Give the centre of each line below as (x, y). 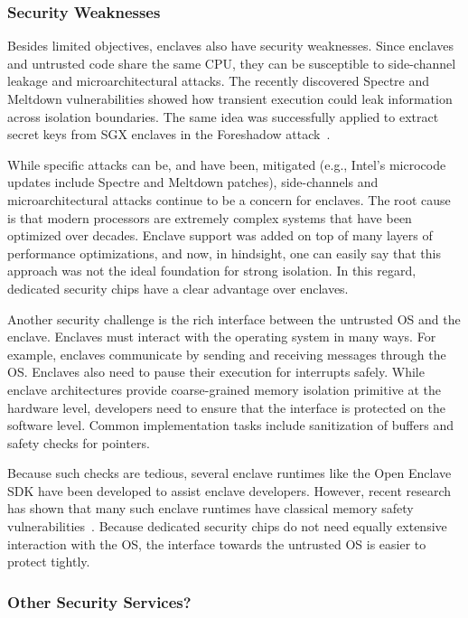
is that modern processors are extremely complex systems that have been (210, 217)
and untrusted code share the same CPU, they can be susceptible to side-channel (232, 63)
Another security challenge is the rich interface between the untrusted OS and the (234, 318)
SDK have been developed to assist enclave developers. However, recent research (229, 490)
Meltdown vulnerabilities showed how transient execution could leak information (230, 98)
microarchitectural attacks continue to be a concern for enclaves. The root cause (229, 199)
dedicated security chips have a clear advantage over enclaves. (178, 288)
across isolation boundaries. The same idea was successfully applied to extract (223, 116)
